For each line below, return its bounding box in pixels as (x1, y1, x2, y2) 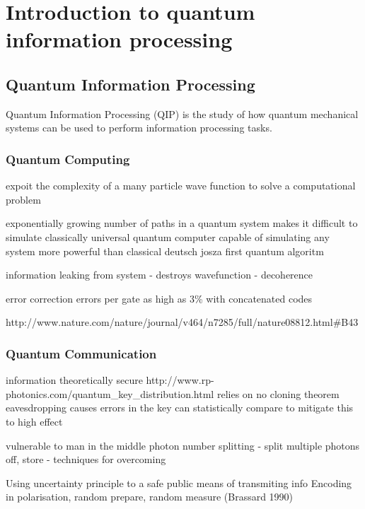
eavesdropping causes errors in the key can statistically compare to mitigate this (6, 400, 354, 415)
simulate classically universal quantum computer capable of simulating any (6, 229, 330, 244)
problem (6, 192, 41, 206)
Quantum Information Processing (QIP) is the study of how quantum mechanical (6, 106, 359, 121)
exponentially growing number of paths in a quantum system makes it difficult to (6, 216, 358, 230)
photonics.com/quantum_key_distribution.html (6, 386, 214, 401)
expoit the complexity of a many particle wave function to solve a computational (6, 178, 356, 193)
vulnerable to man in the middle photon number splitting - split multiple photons (6, 438, 360, 452)
